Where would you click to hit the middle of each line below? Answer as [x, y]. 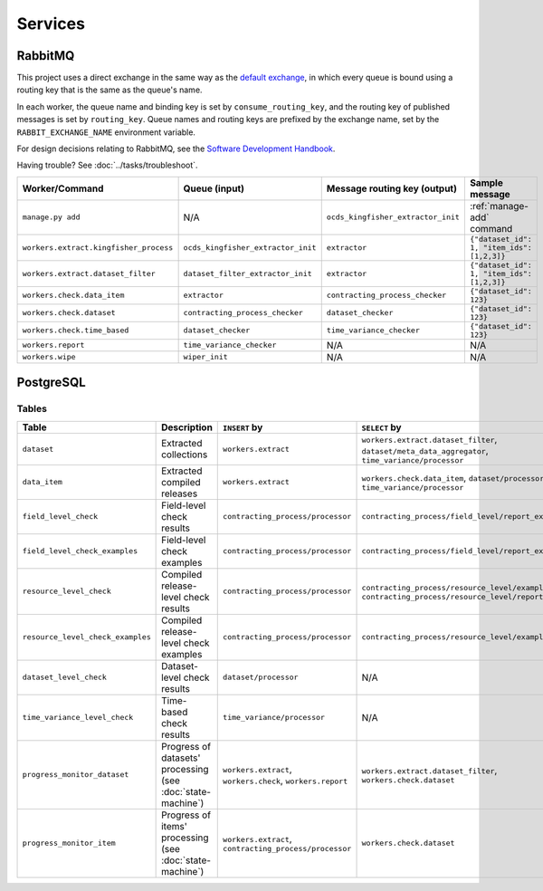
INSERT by [243, 427]
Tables [32, 409]
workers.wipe [49, 357]
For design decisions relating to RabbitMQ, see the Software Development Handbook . [176, 148]
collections [185, 455]
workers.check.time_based [76, 331]
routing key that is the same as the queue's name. [110, 90]
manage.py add [51, 217]
